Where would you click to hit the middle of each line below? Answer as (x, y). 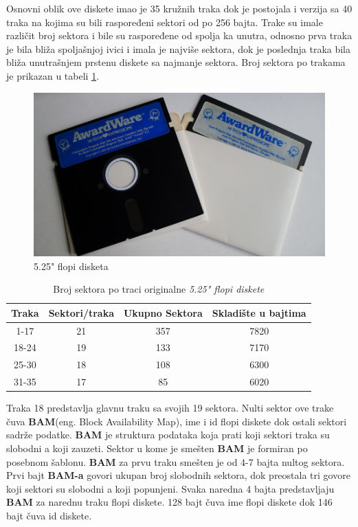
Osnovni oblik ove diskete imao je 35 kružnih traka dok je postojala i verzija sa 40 (179, 8)
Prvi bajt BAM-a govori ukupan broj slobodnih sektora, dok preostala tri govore (178, 475)
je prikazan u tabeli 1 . (53, 75)
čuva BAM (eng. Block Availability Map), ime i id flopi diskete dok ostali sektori (177, 421)
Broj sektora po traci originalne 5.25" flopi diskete (159, 289)
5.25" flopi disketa (71, 266)
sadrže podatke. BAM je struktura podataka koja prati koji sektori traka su (168, 435)
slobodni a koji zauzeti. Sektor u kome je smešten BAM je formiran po (157, 448)
